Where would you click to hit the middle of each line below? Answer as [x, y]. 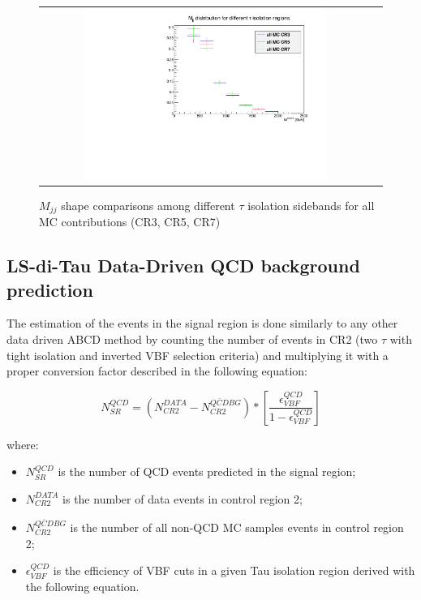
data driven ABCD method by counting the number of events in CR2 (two [192, 339]
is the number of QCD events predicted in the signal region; [207, 471]
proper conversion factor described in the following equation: [157, 371]
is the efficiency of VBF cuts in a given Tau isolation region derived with [234, 570]
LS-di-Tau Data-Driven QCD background [183, 266]
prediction [50, 289]
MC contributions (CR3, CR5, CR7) [130, 222]
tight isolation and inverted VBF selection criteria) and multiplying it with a [198, 355]
